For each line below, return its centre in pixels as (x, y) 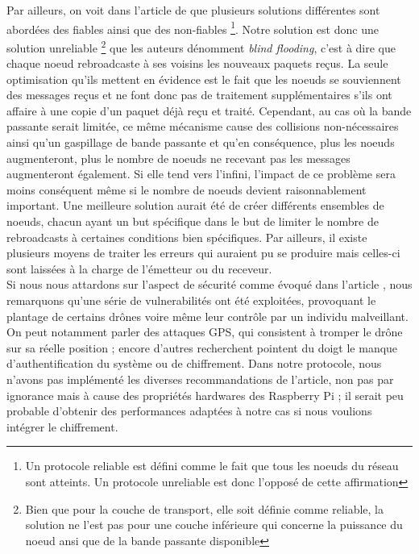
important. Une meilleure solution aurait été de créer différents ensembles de (195, 205)
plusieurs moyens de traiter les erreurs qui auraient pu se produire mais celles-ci (203, 253)
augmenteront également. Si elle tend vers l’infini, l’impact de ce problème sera (201, 174)
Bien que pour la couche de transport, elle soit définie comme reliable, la (205, 508)
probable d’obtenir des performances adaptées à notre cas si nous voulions (189, 411)
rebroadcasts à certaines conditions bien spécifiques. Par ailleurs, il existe (187, 237)
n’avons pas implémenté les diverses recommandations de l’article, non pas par (200, 379)
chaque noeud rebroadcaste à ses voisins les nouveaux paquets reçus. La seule (197, 63)
